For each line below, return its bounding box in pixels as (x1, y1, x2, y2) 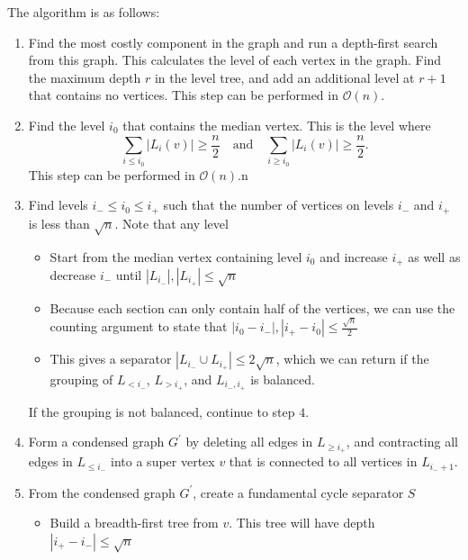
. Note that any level (114, 213, 229, 232)
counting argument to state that (49, 317, 228, 336)
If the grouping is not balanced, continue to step (28, 402, 295, 420)
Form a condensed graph (28, 432, 165, 451)
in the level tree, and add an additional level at (154, 68, 415, 86)
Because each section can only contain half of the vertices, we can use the (49, 298, 455, 317)
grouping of (49, 369, 113, 388)
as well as (408, 247, 461, 266)
